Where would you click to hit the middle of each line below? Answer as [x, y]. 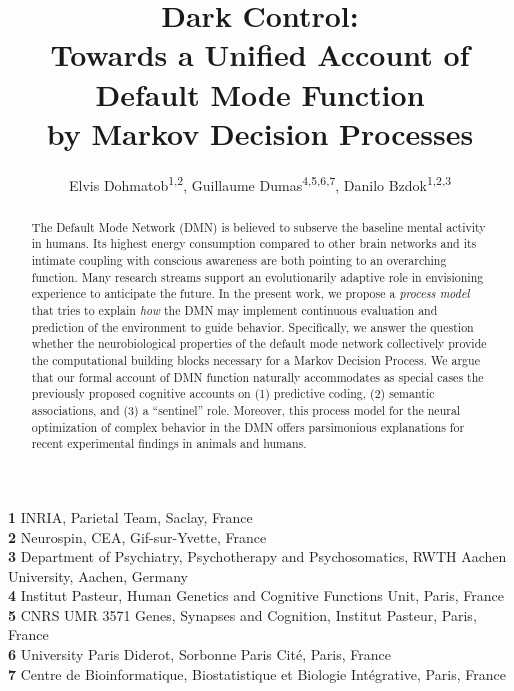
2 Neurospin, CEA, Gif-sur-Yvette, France [137, 536]
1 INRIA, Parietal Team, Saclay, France [130, 516]
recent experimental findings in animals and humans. [169, 443]
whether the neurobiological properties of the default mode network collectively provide [259, 343]
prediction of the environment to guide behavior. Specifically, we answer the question [252, 326]
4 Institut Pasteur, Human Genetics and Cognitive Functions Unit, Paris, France [256, 595]
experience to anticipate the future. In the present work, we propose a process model [250, 293]
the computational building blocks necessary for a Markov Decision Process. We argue [255, 359]
